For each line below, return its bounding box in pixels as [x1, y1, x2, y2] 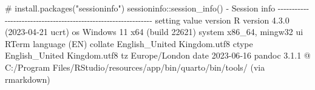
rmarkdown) [5, 72, 50, 85]
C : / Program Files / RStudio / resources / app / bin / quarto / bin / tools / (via [5, 60, 265, 73]
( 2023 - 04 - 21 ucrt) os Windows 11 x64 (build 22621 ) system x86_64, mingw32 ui [5, 25, 303, 38]
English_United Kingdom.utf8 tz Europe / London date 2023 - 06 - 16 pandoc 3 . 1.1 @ [5, 49, 311, 62]
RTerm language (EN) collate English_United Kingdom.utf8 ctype [5, 37, 253, 50]
